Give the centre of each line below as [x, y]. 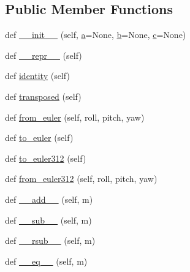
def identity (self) [37, 76]
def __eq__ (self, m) [46, 261]
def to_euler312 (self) [46, 158]
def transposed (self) [43, 96]
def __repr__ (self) [44, 55]
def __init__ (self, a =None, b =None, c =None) [96, 35]
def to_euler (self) [39, 138]
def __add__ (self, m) [49, 199]
